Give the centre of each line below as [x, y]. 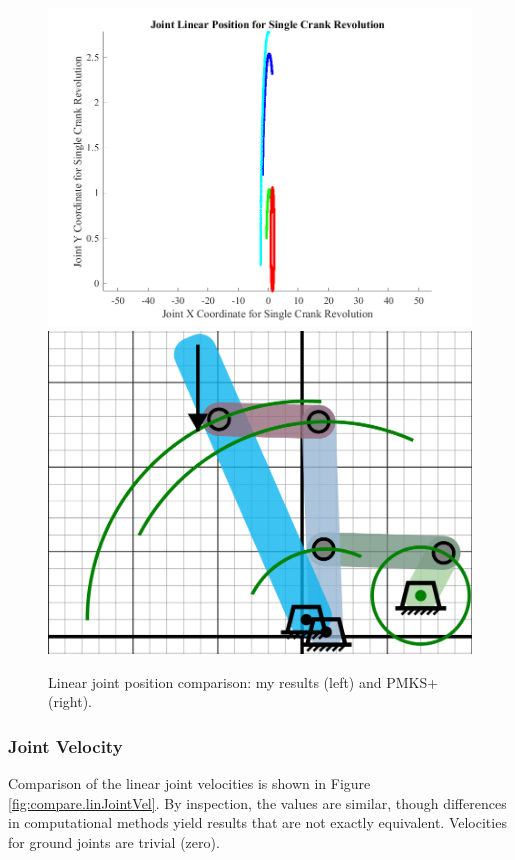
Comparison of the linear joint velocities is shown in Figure [189, 783]
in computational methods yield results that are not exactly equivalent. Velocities [257, 822]
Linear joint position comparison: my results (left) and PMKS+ [243, 681]
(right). [70, 701]
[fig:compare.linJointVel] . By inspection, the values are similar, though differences [257, 802]
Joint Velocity [65, 745]
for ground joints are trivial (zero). [114, 842]
